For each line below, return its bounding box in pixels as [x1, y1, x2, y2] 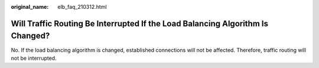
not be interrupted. [11, 55, 57, 62]
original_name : [11, 4, 49, 10]
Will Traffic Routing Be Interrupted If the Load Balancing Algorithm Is [11, 18, 269, 29]
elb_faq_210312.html [57, 4, 107, 10]
